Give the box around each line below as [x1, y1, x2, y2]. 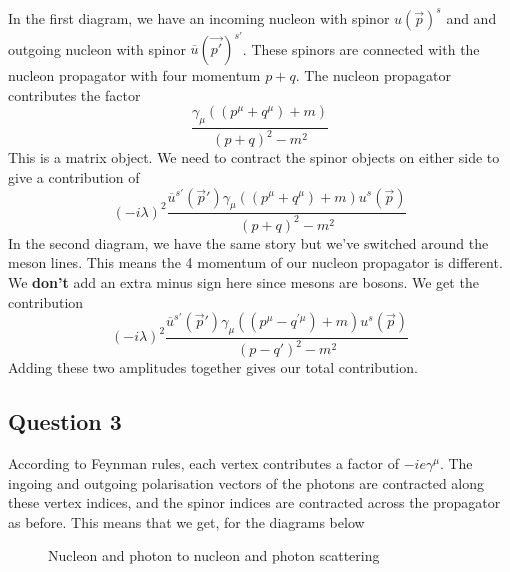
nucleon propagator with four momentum [8, 65, 261, 85]
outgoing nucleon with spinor [8, 38, 186, 58]
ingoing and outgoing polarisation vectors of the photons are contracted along [8, 472, 485, 493]
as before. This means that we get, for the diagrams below [8, 511, 365, 532]
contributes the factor [8, 84, 141, 105]
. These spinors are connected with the [242, 38, 480, 58]
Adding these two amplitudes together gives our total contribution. [8, 357, 418, 378]
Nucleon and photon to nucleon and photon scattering [48, 545, 380, 566]
